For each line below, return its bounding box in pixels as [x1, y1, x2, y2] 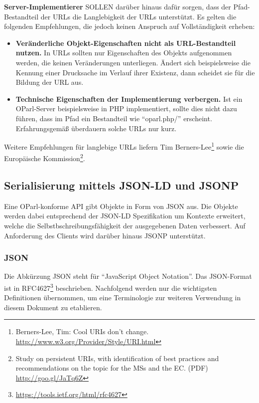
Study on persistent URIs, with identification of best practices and [15, 353, 219, 363]
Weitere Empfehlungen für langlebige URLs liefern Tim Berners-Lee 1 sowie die [4, 140, 244, 152]
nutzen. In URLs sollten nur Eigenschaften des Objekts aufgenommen [15, 47, 232, 58]
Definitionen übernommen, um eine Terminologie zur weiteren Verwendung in [4, 292, 241, 303]
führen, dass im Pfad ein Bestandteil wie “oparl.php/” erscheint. [15, 113, 212, 123]
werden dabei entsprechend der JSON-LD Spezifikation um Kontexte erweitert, [4, 210, 246, 221]
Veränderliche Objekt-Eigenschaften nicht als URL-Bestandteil [15, 37, 236, 48]
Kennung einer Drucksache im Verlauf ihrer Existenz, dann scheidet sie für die [15, 67, 255, 77]
